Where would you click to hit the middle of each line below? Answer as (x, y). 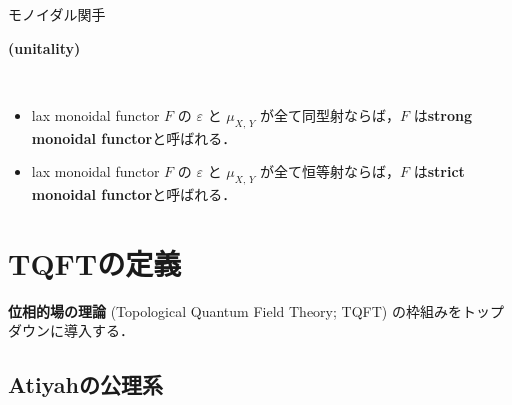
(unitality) (44, 47)
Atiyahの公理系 (85, 384)
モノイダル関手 (57, 14)
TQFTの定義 (95, 262)
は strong (443, 114)
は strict (439, 171)
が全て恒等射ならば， (330, 171)
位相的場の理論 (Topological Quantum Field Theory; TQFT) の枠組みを (235, 310)
